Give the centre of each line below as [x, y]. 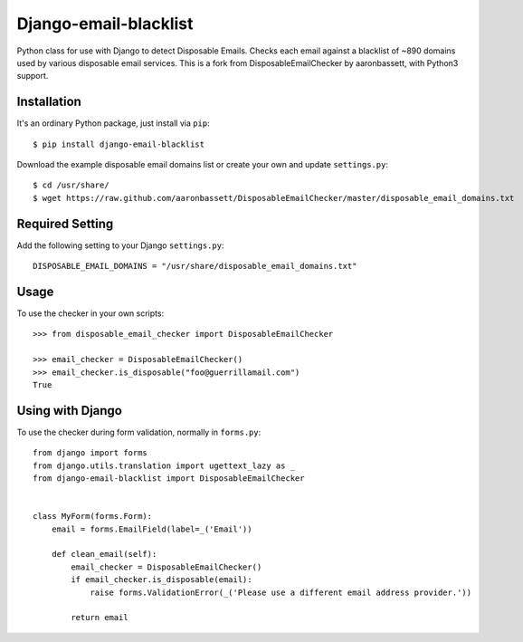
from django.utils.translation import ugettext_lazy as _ [164, 465]
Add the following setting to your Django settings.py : [120, 245]
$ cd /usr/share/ [71, 185]
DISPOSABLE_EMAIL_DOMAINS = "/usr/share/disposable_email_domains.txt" [195, 266]
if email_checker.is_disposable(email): [162, 580]
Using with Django [69, 411]
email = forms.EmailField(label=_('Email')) [152, 529]
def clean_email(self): [104, 554]
